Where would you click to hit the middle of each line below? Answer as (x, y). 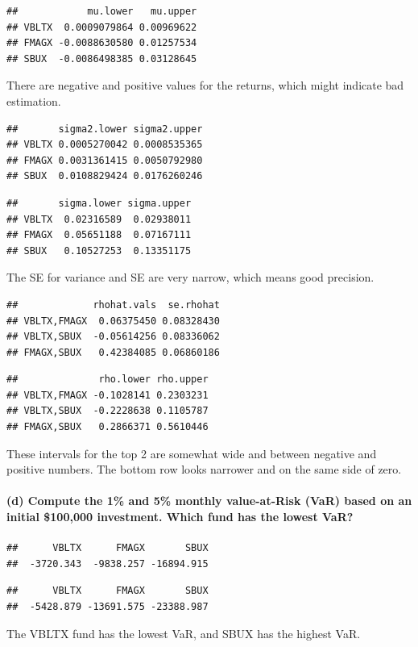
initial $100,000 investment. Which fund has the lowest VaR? (180, 517)
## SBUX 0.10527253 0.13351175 (99, 250)
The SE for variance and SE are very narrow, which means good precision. (190, 277)
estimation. (34, 100)
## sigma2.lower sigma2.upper (105, 129)
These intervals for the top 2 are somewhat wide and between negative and (192, 453)
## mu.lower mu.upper (102, 11)
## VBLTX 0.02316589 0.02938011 (99, 219)
